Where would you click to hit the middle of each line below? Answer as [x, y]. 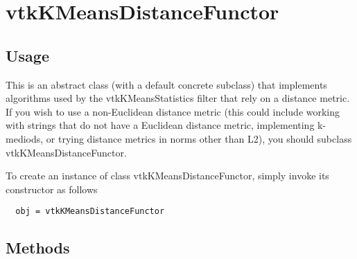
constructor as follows [52, 189]
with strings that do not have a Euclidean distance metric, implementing [160, 125]
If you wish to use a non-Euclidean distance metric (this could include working [173, 111]
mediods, [25, 138]
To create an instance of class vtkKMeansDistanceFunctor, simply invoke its [167, 176]
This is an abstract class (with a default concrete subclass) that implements [166, 84]
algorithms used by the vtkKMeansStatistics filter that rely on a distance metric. [178, 98]
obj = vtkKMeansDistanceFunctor [90, 212]
